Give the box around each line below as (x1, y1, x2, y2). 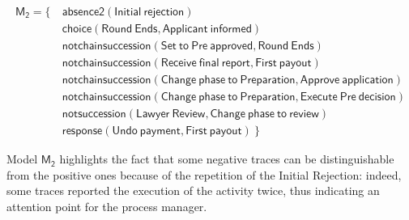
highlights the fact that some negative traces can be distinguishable (59, 150, 394, 167)
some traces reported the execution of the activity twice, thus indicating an (6, 182, 380, 199)
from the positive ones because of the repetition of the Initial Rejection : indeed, (6, 166, 402, 183)
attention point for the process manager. (6, 198, 207, 215)
